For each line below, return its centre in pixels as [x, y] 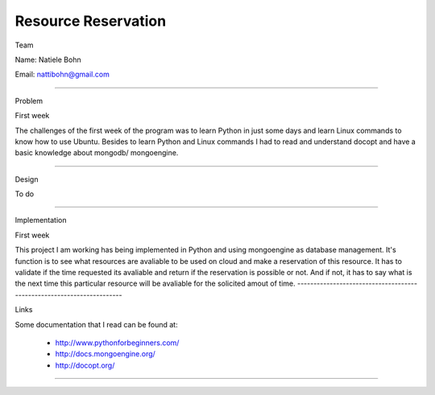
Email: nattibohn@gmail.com [62, 74]
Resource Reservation [91, 21]
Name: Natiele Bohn [48, 60]
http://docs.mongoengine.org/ [106, 354]
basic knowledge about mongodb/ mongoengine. [97, 153]
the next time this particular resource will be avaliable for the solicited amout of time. [155, 284]
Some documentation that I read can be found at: [96, 324]
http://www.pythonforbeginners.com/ [117, 343]
